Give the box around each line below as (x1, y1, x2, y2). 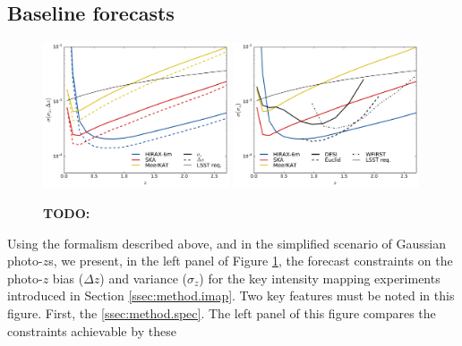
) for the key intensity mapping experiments (199, 268, 441, 287)
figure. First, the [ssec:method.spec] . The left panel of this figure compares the (7, 304, 436, 323)
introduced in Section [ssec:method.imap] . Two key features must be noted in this (7, 286, 455, 305)
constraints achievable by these (7, 321, 176, 340)
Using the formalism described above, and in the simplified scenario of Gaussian (7, 233, 446, 252)
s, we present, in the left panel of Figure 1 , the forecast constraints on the (48, 251, 453, 270)
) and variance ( (99, 268, 188, 287)
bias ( (52, 268, 84, 287)
